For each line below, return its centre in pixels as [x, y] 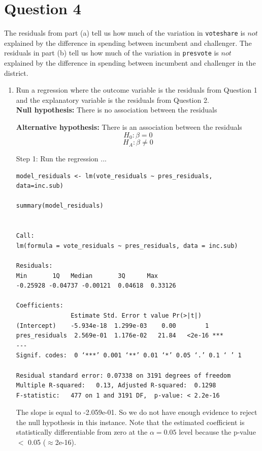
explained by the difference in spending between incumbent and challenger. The [128, 43]
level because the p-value [217, 432]
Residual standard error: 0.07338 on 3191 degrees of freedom [123, 375]
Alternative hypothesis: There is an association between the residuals [129, 127]
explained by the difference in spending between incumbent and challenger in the [130, 63]
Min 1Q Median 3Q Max [87, 276]
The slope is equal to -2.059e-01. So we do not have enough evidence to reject [137, 412]
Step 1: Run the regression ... [61, 159]
